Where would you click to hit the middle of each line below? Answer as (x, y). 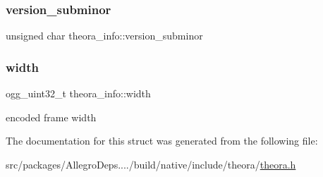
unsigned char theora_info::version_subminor (104, 36)
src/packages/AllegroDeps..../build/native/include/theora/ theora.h (151, 164)
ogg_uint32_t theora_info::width (78, 93)
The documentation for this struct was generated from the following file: (162, 141)
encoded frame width (51, 117)
